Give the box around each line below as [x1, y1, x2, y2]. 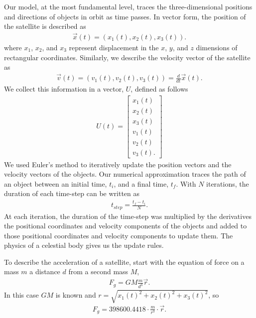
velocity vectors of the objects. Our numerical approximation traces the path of [4, 169, 246, 179]
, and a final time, [114, 178, 169, 189]
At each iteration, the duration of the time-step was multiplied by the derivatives [4, 211, 252, 221]
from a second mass [68, 266, 128, 277]
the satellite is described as [4, 21, 86, 31]
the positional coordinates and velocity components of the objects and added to [4, 220, 247, 231]
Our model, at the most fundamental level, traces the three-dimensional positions [4, 1, 253, 11]
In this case [4, 290, 39, 300]
